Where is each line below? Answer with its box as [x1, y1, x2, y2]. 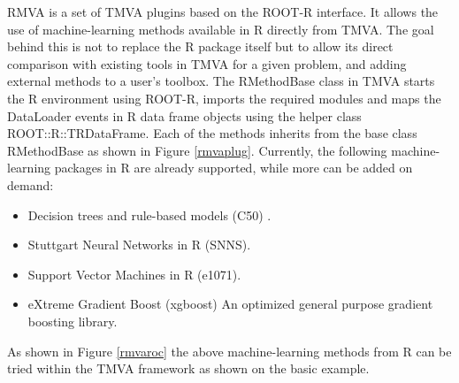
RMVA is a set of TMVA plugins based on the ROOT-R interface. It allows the [7, 3, 439, 20]
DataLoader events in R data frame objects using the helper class [7, 106, 362, 125]
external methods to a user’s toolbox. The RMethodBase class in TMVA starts [7, 72, 435, 90]
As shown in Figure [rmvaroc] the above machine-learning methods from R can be [7, 341, 452, 360]
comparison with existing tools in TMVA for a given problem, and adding [7, 54, 407, 73]
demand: [7, 175, 54, 194]
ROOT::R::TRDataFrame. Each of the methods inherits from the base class [7, 124, 417, 142]
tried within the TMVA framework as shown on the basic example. [7, 359, 370, 378]
